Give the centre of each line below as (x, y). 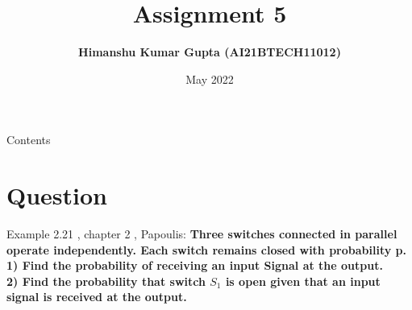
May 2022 (210, 79)
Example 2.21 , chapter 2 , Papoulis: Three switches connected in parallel (202, 234)
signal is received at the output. (97, 297)
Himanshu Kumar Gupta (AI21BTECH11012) (210, 52)
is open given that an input (303, 281)
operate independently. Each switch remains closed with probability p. (207, 249)
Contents (29, 140)
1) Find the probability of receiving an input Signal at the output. (195, 265)
